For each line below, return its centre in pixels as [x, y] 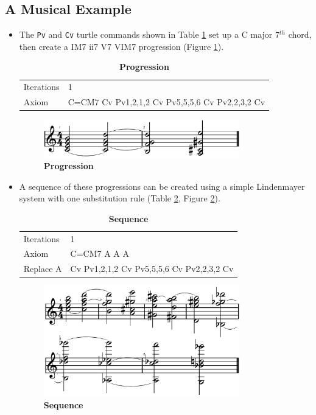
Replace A [43, 269]
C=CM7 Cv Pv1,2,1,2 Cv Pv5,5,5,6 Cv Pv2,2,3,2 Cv [167, 102]
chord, [300, 34]
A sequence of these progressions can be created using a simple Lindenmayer [162, 186]
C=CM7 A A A [100, 253]
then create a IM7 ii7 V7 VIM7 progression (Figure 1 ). [121, 46]
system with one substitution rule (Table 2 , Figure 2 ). [120, 198]
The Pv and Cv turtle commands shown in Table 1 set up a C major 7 [149, 34]
